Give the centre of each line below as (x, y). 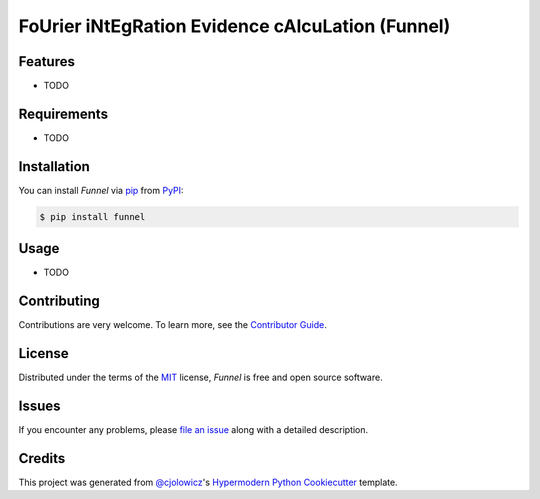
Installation (54, 166)
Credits (42, 458)
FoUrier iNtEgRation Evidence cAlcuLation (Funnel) (234, 26)
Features (46, 61)
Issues (39, 405)
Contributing (59, 301)
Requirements (63, 113)
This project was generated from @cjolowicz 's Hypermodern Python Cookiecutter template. (208, 482)
